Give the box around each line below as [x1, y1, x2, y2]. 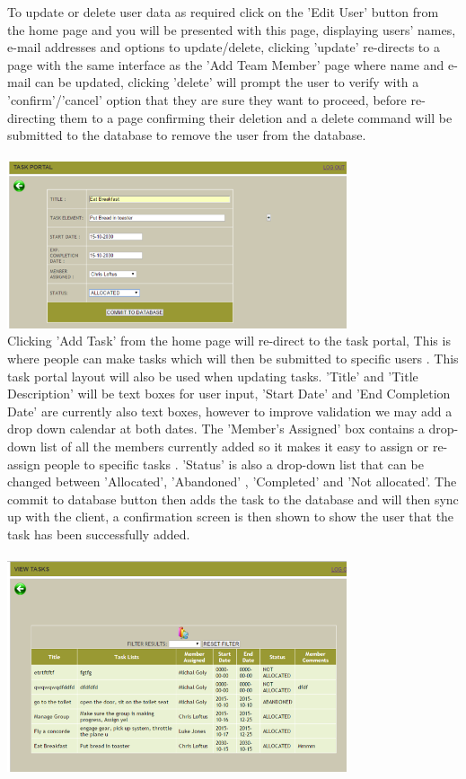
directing [7, 108, 56, 127]
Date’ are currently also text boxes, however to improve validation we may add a [7, 401, 453, 420]
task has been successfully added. [7, 525, 190, 544]
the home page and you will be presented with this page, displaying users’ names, [7, 20, 456, 39]
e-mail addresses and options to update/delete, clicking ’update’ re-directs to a [7, 38, 440, 57]
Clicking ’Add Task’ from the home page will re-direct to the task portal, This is [7, 331, 451, 350]
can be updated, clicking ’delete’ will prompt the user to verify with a [35, 73, 419, 92]
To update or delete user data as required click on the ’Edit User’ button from [7, 3, 439, 21]
